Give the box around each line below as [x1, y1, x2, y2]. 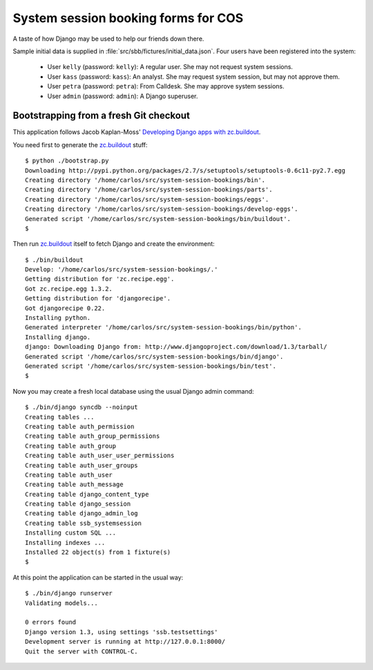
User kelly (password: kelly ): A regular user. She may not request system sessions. [47, 63, 294, 71]
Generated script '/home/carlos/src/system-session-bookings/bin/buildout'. [25, 215, 291, 222]
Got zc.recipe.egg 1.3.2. [25, 285, 113, 293]
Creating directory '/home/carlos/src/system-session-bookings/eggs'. [25, 195, 269, 203]
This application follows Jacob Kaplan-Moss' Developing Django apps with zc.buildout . [12, 128, 261, 136]
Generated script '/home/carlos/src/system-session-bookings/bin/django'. [25, 352, 284, 361]
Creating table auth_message [25, 481, 124, 488]
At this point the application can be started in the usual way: [12, 573, 184, 582]
